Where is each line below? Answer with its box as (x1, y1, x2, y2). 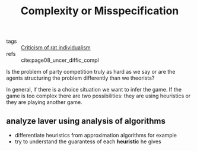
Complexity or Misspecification (20, 4, 179, 18)
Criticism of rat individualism (21, 44, 91, 51)
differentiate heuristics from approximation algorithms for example (14, 132, 177, 139)
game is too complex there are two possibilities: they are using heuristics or (6, 92, 191, 99)
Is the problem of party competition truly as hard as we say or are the (6, 68, 176, 75)
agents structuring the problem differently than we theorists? (6, 74, 155, 81)
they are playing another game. (6, 99, 82, 106)
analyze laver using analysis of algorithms (6, 116, 166, 126)
